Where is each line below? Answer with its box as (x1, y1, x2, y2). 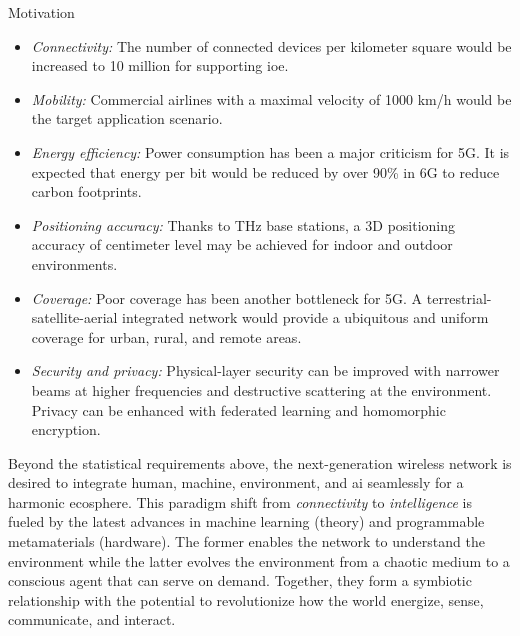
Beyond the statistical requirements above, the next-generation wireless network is (8, 452, 512, 473)
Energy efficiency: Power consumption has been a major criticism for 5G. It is (31, 141, 510, 162)
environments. (31, 253, 118, 274)
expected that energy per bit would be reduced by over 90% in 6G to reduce (31, 161, 500, 182)
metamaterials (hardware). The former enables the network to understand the (8, 531, 485, 552)
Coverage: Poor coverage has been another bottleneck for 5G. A (31, 287, 423, 308)
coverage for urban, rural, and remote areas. (31, 326, 302, 347)
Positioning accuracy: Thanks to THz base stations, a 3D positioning (31, 214, 456, 235)
